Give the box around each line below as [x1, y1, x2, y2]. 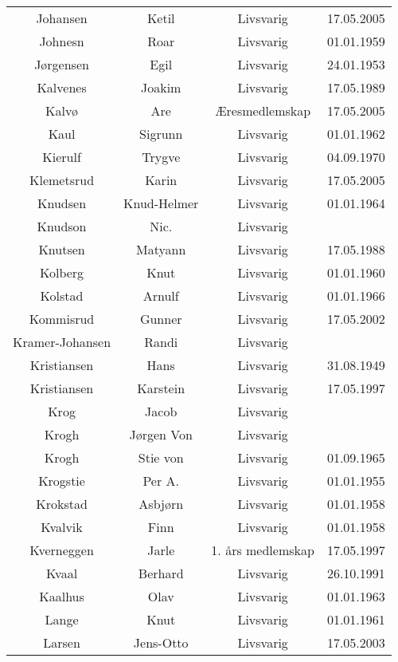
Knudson [37, 217, 87, 235]
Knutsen [38, 240, 85, 258]
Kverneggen [29, 541, 94, 559]
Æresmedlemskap [215, 101, 311, 120]
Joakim [140, 78, 181, 97]
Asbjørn [139, 495, 184, 513]
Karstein [137, 379, 185, 397]
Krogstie [38, 471, 85, 490]
